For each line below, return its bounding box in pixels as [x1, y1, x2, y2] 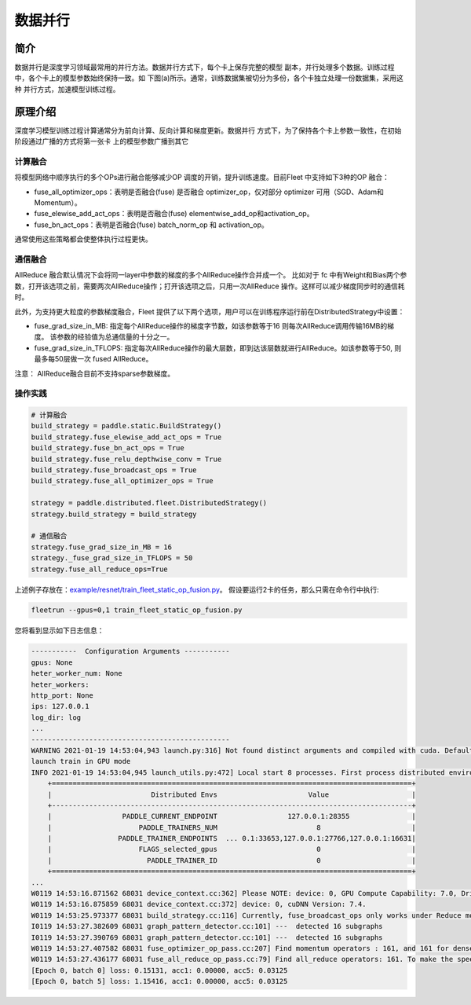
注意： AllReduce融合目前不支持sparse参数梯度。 [14, 369, 175, 378]
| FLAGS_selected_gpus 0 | [47, 845, 416, 854]
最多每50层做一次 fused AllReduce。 [34, 354, 153, 364]
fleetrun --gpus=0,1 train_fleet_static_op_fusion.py [31, 606, 243, 614]
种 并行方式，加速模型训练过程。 [14, 84, 120, 94]
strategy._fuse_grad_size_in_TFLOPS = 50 [31, 554, 193, 563]
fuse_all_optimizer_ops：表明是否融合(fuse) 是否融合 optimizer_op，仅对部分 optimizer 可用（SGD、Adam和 [34, 187, 385, 196]
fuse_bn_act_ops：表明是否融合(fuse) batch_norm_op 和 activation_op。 [34, 220, 268, 229]
